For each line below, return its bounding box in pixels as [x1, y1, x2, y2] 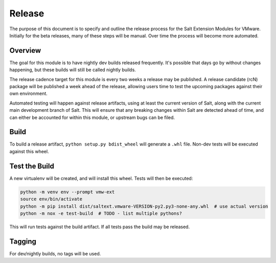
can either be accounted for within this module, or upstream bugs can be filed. [9, 114, 175, 120]
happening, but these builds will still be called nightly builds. [9, 67, 136, 73]
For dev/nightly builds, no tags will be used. [9, 250, 101, 256]
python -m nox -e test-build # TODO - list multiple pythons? [20, 210, 182, 216]
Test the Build [9, 161, 55, 170]
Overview [9, 46, 41, 55]
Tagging [9, 237, 37, 246]
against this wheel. [9, 148, 49, 154]
